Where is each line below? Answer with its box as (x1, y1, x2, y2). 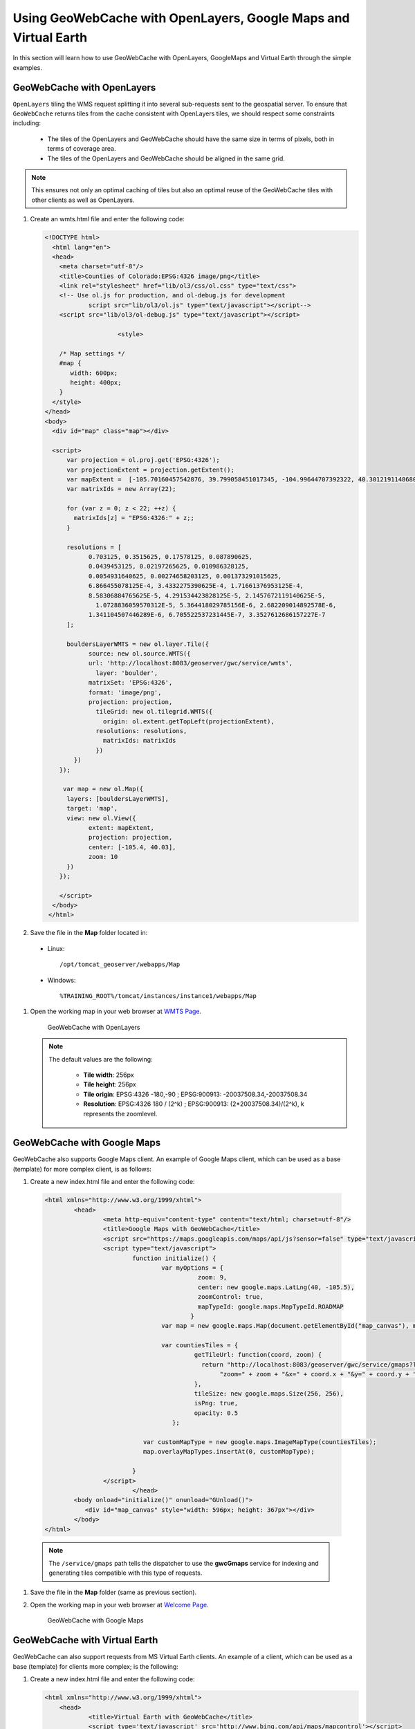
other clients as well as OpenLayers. (31, 196, 135, 204)
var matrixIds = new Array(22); (66, 485, 176, 493)
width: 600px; (70, 369, 118, 377)
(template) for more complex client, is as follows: (12, 1165, 152, 1173)
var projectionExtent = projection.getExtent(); (66, 465, 234, 474)
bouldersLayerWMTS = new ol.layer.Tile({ (66, 640, 209, 648)
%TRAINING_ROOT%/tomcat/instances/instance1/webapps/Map (59, 992, 257, 1000)
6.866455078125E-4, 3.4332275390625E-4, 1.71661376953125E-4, (88, 582, 304, 590)
